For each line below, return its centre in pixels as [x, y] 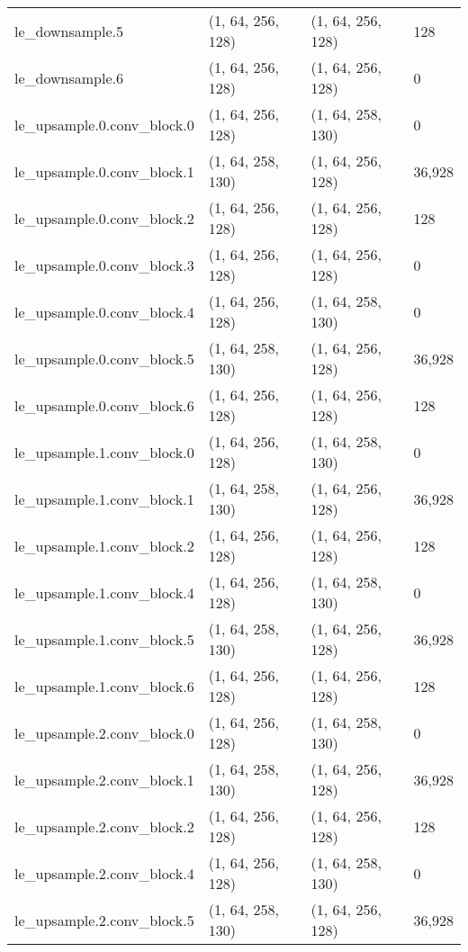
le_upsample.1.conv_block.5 [104, 639]
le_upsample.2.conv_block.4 [104, 873]
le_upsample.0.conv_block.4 [104, 311]
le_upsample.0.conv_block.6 [104, 405]
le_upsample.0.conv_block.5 [104, 358]
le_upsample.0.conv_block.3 [104, 265]
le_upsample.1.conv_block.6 [104, 686]
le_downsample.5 [69, 31]
